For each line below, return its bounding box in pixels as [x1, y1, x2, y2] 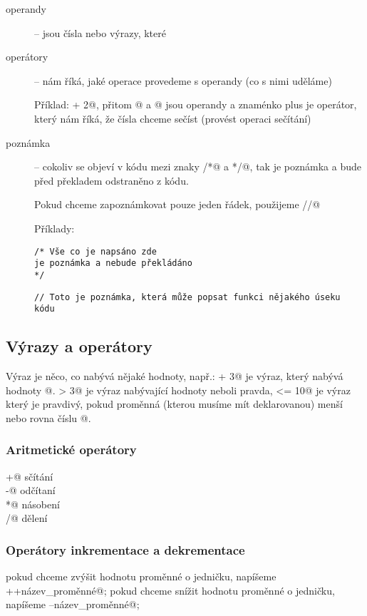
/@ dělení [6, 510, 48, 525]
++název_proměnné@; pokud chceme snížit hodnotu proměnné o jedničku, [6, 582, 335, 597]
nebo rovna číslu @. [6, 410, 91, 425]
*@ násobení [6, 496, 60, 511]
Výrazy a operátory [6, 335, 153, 357]
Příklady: [34, 220, 75, 235]
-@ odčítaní [6, 483, 56, 498]
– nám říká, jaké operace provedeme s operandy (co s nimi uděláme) [34, 73, 332, 88]
